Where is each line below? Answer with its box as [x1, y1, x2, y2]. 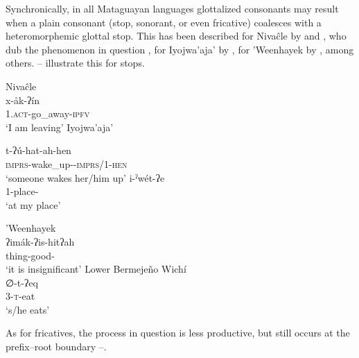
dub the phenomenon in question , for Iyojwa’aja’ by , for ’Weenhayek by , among [6, 42, 354, 56]
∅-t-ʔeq [6, 275, 38, 289]
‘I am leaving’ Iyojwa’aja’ [6, 119, 114, 134]
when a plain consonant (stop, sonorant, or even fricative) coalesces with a [6, 15, 322, 29]
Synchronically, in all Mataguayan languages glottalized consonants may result [6, 1, 339, 15]
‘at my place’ [6, 197, 61, 212]
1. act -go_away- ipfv [6, 106, 90, 121]
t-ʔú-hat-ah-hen [6, 143, 71, 157]
